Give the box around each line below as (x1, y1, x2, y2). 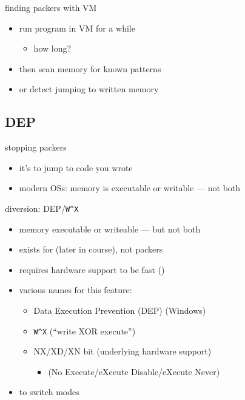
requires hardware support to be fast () (19, 263, 165, 276)
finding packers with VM (5, 1, 97, 13)
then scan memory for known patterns (19, 62, 161, 75)
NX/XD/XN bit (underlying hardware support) (33, 345, 212, 358)
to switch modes (19, 385, 79, 398)
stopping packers (5, 141, 67, 154)
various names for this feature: (19, 283, 132, 296)
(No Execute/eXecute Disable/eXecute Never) (48, 365, 220, 378)
